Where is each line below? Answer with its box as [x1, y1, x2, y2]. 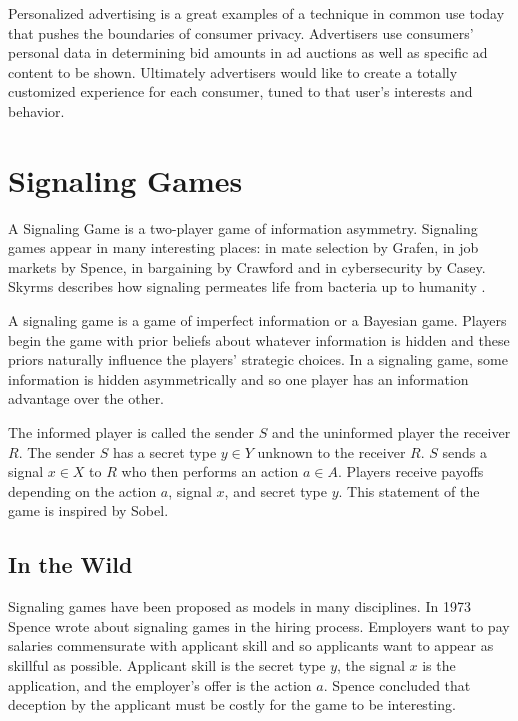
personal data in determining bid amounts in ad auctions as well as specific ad [8, 42, 488, 63]
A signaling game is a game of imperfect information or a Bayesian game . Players [8, 310, 507, 331]
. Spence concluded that [323, 674, 471, 695]
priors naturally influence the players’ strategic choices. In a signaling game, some [8, 349, 508, 370]
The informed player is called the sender [8, 422, 255, 443]
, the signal [337, 654, 405, 675]
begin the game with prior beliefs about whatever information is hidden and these [8, 329, 510, 350]
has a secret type [112, 441, 217, 462]
